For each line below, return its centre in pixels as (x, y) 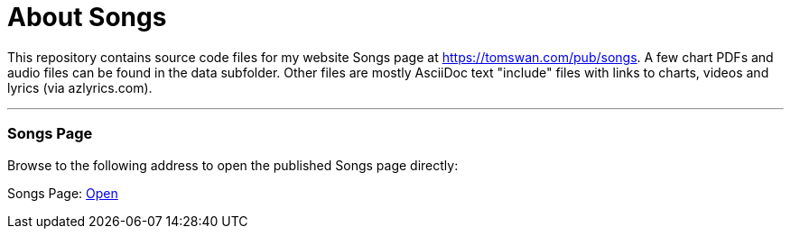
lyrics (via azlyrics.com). (80, 87)
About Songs (87, 17)
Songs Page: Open (63, 193)
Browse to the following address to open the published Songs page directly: (233, 165)
